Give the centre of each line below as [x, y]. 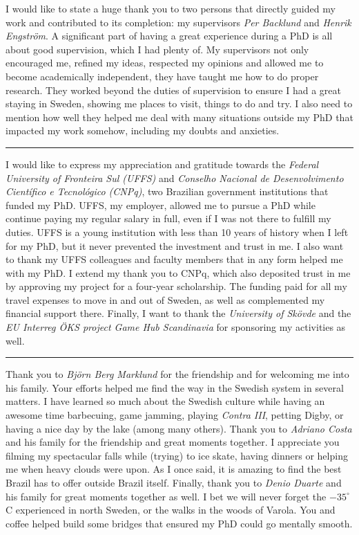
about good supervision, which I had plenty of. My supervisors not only [157, 49]
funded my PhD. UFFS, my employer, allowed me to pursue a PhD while [161, 205]
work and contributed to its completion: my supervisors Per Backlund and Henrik [178, 22]
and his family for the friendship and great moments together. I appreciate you [173, 442]
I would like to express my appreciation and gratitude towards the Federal [162, 164]
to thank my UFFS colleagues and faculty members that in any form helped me [174, 259]
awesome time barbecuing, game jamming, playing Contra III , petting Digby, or [175, 415]
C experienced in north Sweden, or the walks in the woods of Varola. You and [171, 510]
